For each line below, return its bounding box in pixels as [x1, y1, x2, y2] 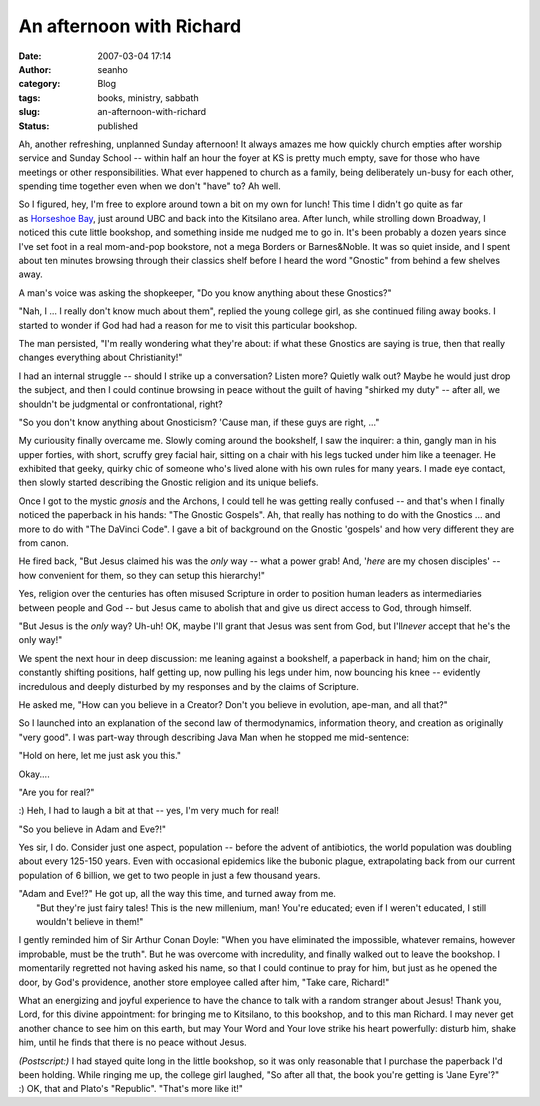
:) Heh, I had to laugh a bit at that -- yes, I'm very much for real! [18, 805, 280, 817]
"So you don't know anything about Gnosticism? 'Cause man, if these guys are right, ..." [18, 416, 380, 428]
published [97, 120, 139, 132]
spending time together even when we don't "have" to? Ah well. [18, 180, 281, 192]
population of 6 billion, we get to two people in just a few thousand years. [18, 869, 321, 881]
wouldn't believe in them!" [36, 916, 144, 928]
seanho [97, 63, 129, 75]
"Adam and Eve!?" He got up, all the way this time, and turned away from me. [18, 888, 337, 900]
